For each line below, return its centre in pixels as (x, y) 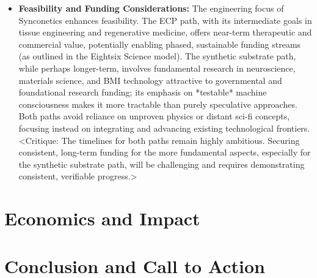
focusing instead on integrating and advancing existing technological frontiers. (164, 128)
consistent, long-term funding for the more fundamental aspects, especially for (165, 152)
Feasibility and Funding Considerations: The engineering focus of (151, 8)
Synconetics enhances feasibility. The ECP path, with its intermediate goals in (165, 20)
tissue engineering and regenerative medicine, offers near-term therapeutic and (165, 32)
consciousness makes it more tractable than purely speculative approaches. (158, 104)
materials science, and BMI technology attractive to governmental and (150, 80)
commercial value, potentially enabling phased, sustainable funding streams (160, 44)
